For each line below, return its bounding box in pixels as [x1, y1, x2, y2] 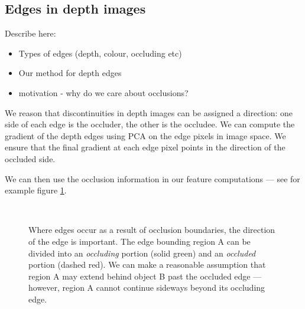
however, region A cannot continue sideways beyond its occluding [28, 281, 265, 294]
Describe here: [5, 27, 56, 40]
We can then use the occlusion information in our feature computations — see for [5, 172, 300, 185]
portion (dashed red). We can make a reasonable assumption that [28, 258, 266, 271]
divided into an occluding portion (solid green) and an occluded [28, 246, 256, 259]
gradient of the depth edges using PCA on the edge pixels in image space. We [5, 129, 286, 142]
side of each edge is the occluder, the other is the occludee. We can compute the [5, 118, 295, 130]
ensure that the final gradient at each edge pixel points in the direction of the [5, 141, 285, 153]
